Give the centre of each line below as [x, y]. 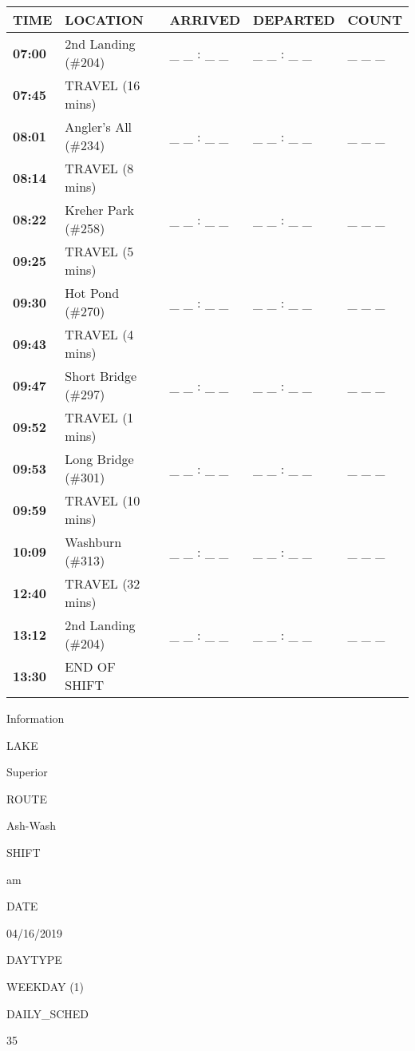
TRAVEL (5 [99, 251]
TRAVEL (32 [103, 583]
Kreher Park [99, 210]
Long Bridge [99, 459]
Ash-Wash [31, 825]
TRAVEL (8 [99, 168]
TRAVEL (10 [103, 500]
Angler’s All [99, 127]
